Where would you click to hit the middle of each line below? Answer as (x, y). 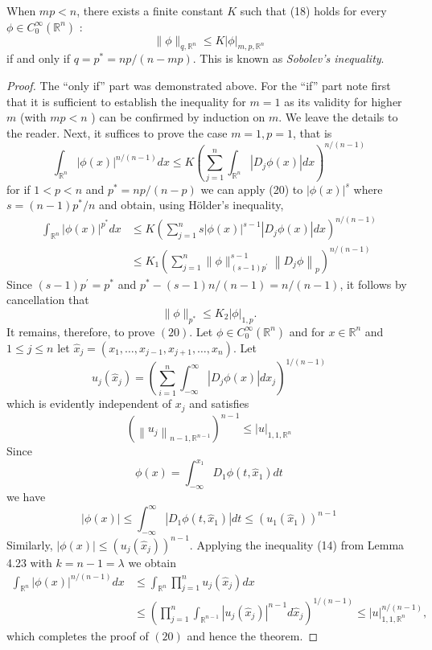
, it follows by (373, 284)
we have (26, 497)
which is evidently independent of (89, 403)
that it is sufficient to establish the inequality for (126, 101)
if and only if (38, 58)
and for (307, 331)
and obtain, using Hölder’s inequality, (191, 205)
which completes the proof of (78, 636)
